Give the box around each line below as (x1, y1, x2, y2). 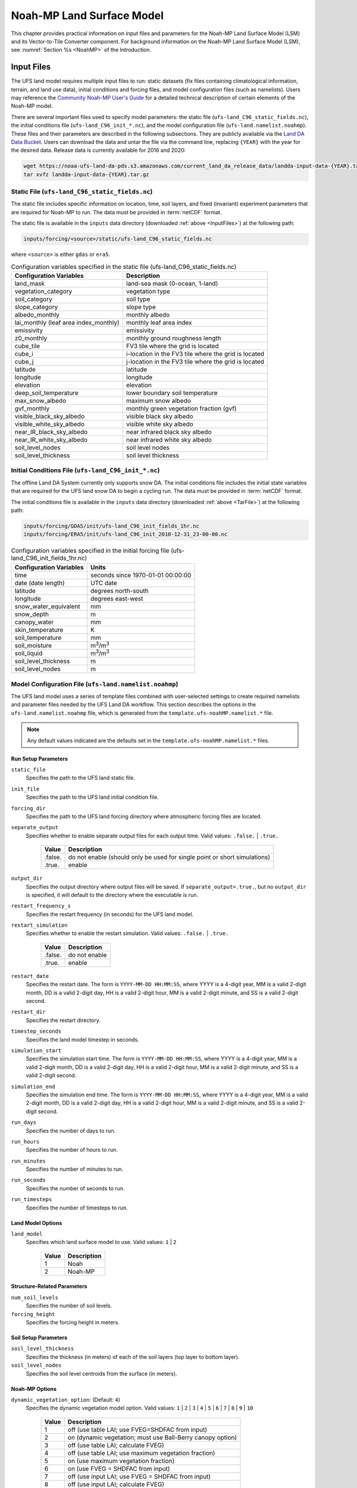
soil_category (14, 295, 53, 303)
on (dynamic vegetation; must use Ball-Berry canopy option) (67, 1433, 237, 1442)
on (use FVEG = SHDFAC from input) (67, 1464, 170, 1473)
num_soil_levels (11, 1294, 59, 1301)
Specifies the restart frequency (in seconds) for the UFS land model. (26, 911, 194, 918)
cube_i (14, 349, 34, 358)
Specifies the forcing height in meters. (26, 1318, 120, 1326)
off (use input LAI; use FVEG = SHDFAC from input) (67, 1472, 211, 1480)
